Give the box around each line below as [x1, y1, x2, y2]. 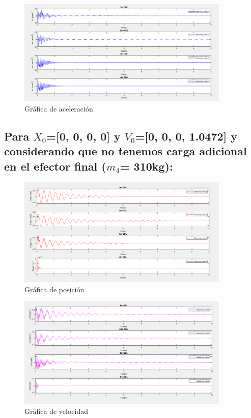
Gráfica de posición [24, 284, 85, 294]
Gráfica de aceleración [24, 103, 93, 114]
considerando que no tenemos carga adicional [4, 143, 247, 159]
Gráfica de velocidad [24, 405, 88, 416]
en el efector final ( [4, 158, 106, 174]
